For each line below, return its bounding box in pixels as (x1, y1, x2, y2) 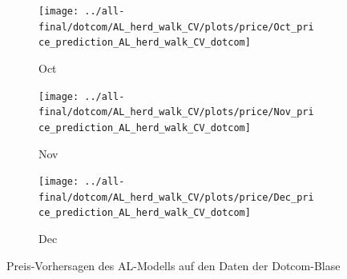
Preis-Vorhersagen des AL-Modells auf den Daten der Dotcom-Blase (6, 257, 341, 273)
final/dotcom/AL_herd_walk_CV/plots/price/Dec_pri (38, 191, 314, 203)
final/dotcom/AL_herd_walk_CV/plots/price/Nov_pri (38, 106, 314, 118)
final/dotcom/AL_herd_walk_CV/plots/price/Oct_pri (38, 21, 314, 33)
